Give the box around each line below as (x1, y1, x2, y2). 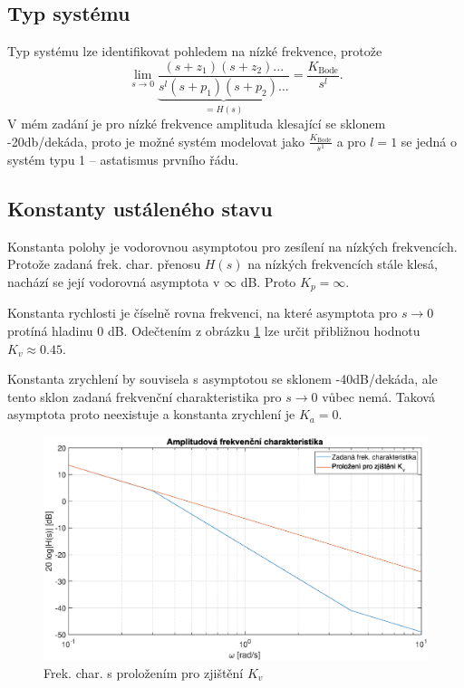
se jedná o (401, 131, 457, 150)
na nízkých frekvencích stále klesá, (247, 254, 438, 273)
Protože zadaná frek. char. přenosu (7, 254, 201, 273)
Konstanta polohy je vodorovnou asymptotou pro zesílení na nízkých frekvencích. (7, 236, 458, 255)
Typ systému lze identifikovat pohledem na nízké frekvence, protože (7, 42, 382, 61)
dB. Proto (240, 272, 296, 291)
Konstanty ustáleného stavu (7, 194, 273, 222)
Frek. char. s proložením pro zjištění (43, 663, 244, 682)
